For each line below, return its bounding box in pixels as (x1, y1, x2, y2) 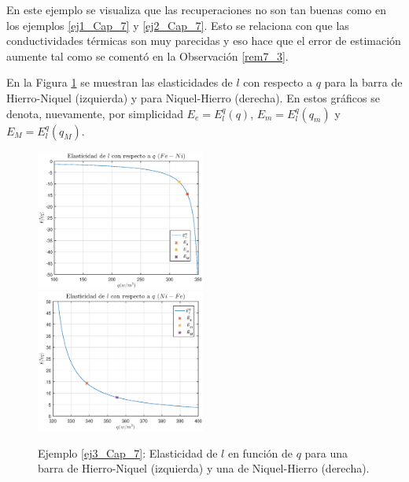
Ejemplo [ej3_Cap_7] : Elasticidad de (38, 444, 218, 461)
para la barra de (324, 74, 403, 91)
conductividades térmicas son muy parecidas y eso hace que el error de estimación (6, 32, 401, 49)
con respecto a (243, 74, 312, 91)
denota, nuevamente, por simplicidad (6, 105, 183, 121)
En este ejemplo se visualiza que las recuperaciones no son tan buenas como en (6, 2, 386, 17)
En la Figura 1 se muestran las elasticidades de (6, 74, 233, 91)
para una (304, 444, 348, 461)
